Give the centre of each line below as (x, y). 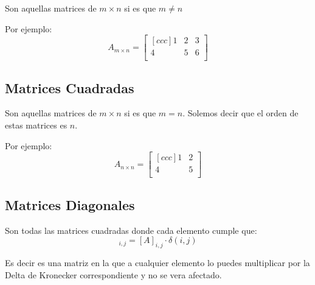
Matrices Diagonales (70, 204)
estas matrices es (36, 125)
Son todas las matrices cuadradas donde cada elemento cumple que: (131, 230)
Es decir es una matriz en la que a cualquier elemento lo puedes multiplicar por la (157, 262)
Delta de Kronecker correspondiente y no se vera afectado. (113, 274)
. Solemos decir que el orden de (241, 113)
